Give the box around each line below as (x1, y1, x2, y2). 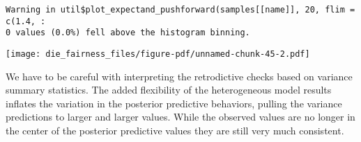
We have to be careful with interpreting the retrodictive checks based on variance (6, 69, 353, 83)
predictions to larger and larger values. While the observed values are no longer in (6, 109, 355, 124)
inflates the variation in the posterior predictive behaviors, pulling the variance (6, 96, 342, 110)
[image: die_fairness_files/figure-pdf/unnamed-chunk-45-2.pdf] (6, 48, 310, 59)
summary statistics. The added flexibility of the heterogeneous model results (6, 82, 332, 97)
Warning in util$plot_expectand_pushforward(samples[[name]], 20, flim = (6, 5, 355, 15)
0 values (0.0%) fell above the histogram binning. (6, 28, 250, 38)
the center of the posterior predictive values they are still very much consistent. (6, 123, 344, 137)
